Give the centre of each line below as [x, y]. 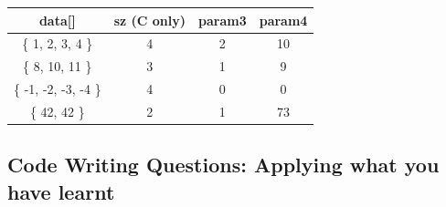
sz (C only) [149, 20]
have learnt [61, 191]
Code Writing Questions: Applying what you [223, 165]
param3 [223, 20]
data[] [57, 20]
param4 [283, 20]
